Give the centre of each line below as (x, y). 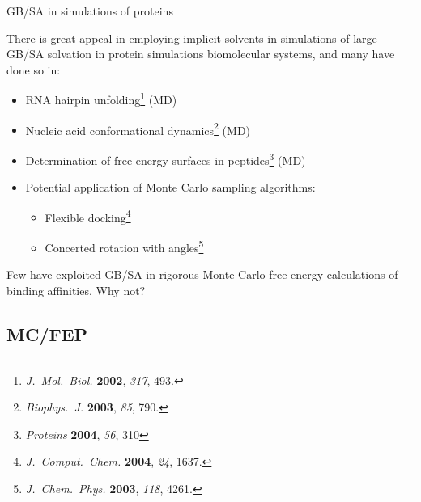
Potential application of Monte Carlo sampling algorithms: (170, 187)
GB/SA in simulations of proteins (90, 11)
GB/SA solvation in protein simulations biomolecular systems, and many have (201, 54)
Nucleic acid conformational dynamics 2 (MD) (138, 129)
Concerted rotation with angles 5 (124, 246)
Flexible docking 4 (88, 216)
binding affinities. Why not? (76, 290)
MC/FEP (47, 333)
